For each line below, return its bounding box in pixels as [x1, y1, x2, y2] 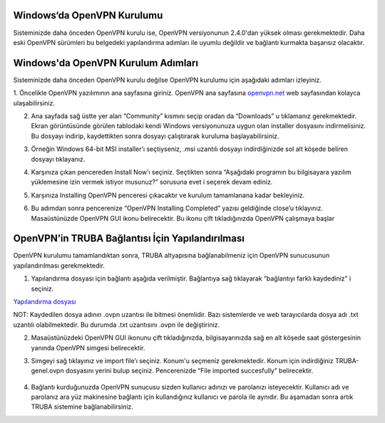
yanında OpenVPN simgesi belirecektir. [31, 343, 145, 352]
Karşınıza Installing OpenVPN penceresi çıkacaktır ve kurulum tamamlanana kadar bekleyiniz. [31, 191, 305, 199]
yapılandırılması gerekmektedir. [13, 261, 105, 270]
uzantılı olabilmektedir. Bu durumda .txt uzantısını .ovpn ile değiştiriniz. [13, 320, 220, 329]
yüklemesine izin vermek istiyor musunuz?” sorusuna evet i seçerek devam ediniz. [31, 178, 273, 187]
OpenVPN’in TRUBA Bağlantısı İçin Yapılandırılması [13, 232, 245, 245]
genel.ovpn [31, 367, 64, 375]
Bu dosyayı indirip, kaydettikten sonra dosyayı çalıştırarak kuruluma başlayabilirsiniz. [31, 132, 279, 140]
